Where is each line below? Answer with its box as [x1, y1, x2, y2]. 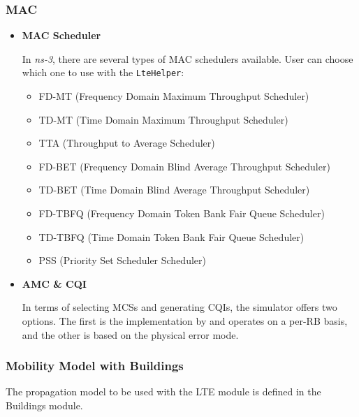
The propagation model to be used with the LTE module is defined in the [6, 384, 321, 399]
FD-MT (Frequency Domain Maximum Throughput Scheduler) [38, 89, 309, 103]
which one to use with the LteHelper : [22, 65, 184, 80]
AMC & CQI [22, 276, 87, 291]
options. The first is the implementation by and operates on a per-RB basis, [22, 314, 348, 328]
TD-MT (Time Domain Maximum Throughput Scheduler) [38, 112, 288, 126]
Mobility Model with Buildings [6, 357, 184, 374]
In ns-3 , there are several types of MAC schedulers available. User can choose [22, 51, 353, 66]
